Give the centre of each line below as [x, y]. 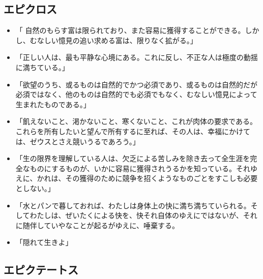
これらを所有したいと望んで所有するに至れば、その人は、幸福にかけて [133, 131]
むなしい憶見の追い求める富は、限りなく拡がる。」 [113, 40]
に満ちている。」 [42, 67]
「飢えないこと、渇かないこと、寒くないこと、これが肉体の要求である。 [136, 121]
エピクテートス [41, 270]
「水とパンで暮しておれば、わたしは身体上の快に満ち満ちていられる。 [133, 205]
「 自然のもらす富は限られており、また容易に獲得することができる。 [130, 30]
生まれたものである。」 [53, 104]
